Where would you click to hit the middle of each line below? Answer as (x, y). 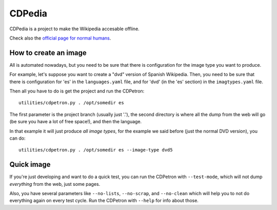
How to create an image (48, 53)
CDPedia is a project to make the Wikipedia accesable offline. (74, 29)
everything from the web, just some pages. (55, 184)
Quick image (30, 165)
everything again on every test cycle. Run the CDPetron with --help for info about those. (104, 201)
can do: (17, 138)
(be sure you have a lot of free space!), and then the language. (76, 122)
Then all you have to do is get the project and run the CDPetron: (77, 91)
